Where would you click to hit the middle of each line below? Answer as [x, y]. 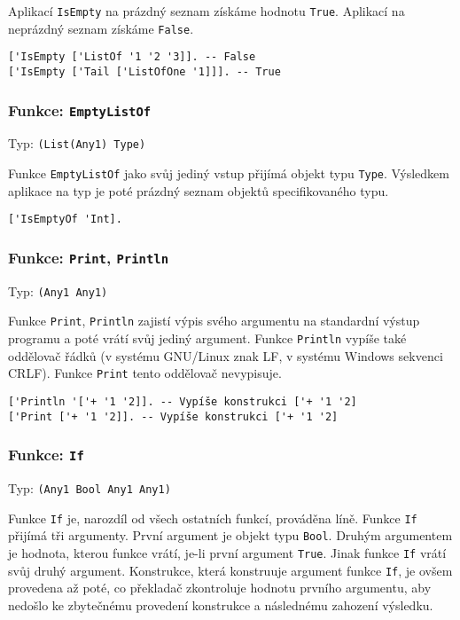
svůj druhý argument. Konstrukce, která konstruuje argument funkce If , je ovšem [230, 570]
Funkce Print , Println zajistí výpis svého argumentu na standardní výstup [214, 321]
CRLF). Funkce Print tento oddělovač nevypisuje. [145, 373]
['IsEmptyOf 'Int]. [65, 220]
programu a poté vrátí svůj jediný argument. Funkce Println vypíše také [207, 338]
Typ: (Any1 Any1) [58, 290]
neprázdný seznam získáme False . [101, 28]
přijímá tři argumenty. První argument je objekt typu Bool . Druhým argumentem [230, 535]
